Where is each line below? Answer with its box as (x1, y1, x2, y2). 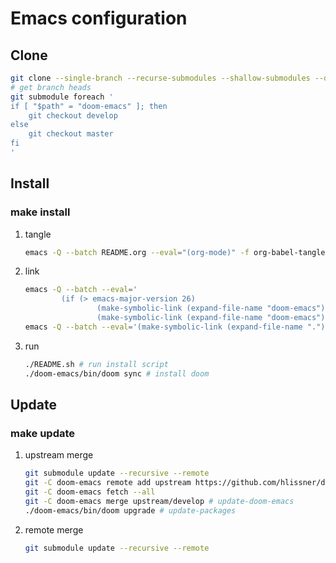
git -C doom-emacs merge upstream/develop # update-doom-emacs (24, 496, 295, 506)
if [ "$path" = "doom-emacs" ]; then (10, 101, 168, 111)
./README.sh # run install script (24, 359, 169, 369)
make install (10, 205, 71, 219)
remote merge (24, 523, 84, 536)
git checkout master (28, 129, 114, 139)
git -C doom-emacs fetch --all (24, 487, 156, 497)
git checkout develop (28, 110, 118, 121)
